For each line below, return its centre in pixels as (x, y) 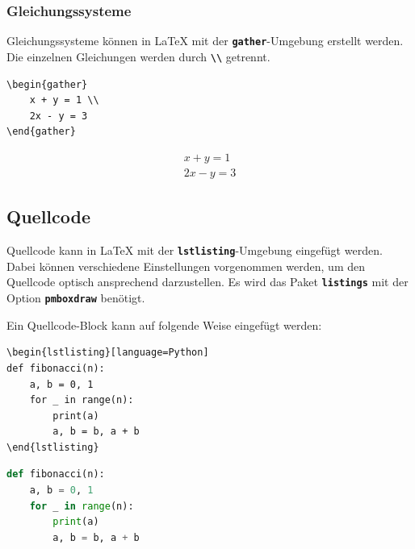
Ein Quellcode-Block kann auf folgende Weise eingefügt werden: (164, 324)
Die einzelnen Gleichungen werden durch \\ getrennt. (138, 56)
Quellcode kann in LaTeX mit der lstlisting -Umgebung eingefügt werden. (195, 250)
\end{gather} (41, 132)
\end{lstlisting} (53, 447)
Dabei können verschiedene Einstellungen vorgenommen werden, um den (186, 266)
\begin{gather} (47, 84)
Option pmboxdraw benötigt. (76, 298)
